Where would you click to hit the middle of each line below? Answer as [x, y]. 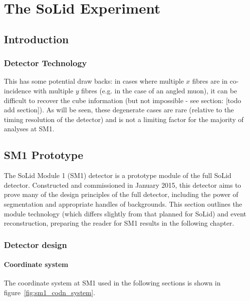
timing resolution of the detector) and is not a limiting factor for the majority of [124, 119]
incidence [18, 90]
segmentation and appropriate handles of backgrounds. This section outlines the [123, 204]
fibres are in [210, 81]
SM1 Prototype [44, 155]
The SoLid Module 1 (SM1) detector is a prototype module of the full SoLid [118, 175]
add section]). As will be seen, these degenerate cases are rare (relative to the [119, 110]
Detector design [36, 244]
